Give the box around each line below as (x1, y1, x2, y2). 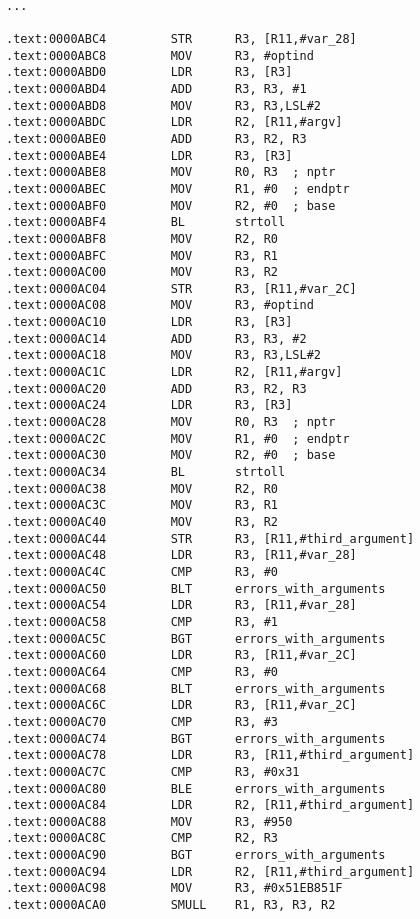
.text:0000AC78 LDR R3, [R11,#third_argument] (6, 748, 415, 763)
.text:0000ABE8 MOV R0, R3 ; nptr (6, 165, 336, 180)
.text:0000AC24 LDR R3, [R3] (6, 398, 293, 413)
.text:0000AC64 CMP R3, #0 (6, 664, 279, 679)
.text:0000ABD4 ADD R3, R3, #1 (6, 81, 307, 96)
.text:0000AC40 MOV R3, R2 (6, 515, 279, 529)
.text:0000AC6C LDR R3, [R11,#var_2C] (6, 698, 357, 713)
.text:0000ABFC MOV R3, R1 (6, 248, 279, 263)
